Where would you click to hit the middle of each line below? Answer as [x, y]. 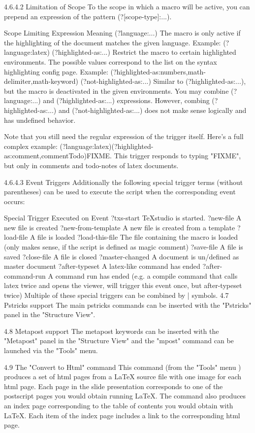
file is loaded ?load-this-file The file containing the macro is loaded [138, 237]
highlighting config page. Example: [56, 71]
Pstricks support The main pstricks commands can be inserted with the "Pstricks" [128, 305]
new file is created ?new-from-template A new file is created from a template [120, 227]
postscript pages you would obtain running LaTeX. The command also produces [125, 396]
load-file [16, 237]
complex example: [31, 146]
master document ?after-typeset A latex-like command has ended [102, 266]
